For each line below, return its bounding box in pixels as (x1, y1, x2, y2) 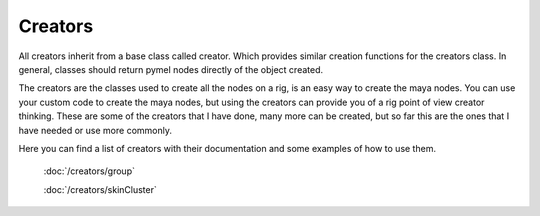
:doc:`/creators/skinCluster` (43, 183, 157, 195)
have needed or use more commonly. (18, 124, 172, 136)
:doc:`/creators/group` (43, 165, 135, 177)
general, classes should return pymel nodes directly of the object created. (18, 63, 324, 75)
